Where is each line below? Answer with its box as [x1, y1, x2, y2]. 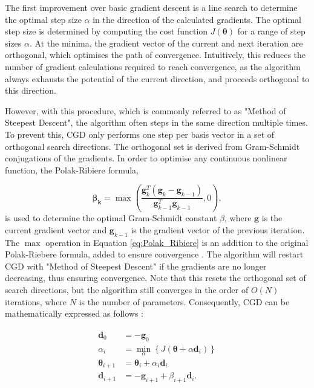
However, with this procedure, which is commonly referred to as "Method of [5, 104, 286, 117]
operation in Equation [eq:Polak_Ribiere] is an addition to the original [45, 236, 309, 248]
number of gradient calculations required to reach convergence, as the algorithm [5, 60, 301, 73]
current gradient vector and [5, 223, 107, 236]
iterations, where [5, 295, 67, 308]
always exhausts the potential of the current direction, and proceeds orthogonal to [5, 72, 310, 85]
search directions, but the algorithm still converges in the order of [5, 283, 249, 296]
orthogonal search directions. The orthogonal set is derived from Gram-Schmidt [5, 140, 300, 152]
